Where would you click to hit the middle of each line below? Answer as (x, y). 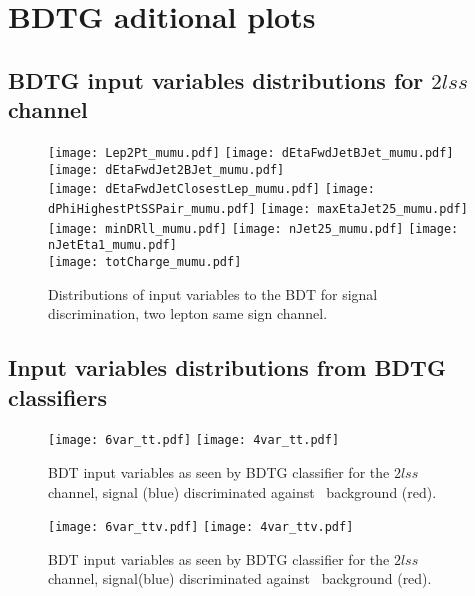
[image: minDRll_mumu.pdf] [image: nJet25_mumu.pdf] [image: (253, 228)
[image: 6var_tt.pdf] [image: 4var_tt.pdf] (194, 440)
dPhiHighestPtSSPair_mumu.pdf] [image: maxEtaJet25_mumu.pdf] (258, 208)
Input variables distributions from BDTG (227, 367)
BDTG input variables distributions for (216, 79)
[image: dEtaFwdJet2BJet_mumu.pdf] (166, 169)
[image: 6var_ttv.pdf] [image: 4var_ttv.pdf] (201, 527)
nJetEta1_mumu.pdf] (112, 245)
